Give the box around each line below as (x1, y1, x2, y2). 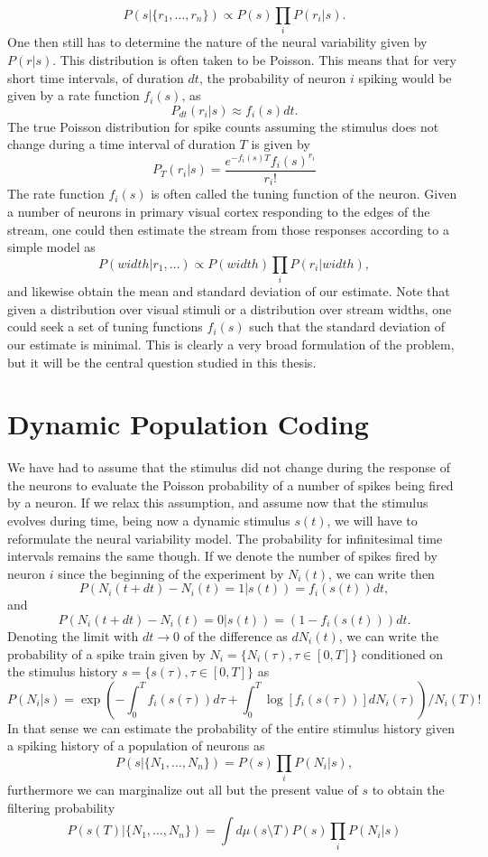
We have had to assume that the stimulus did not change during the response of (7, 458, 450, 477)
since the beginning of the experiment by (58, 564, 284, 582)
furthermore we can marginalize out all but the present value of (7, 780, 358, 799)
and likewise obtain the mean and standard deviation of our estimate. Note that (7, 282, 450, 301)
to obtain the (372, 780, 445, 799)
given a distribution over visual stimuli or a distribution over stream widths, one (7, 299, 452, 318)
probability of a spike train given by (7, 644, 206, 663)
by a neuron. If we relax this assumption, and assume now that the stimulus (7, 493, 428, 512)
